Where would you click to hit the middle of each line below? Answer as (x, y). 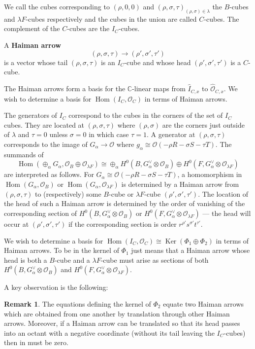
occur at (16, 224)
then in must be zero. (36, 342)
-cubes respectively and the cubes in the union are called (111, 18)
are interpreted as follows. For (49, 174)
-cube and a (72, 260)
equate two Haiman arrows (204, 304)
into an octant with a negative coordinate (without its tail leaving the (109, 332)
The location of (225, 193)
